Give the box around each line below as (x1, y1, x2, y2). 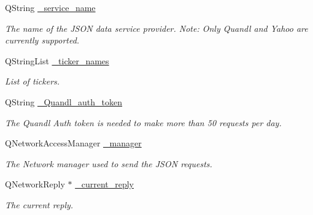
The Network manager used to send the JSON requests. (5, 157, 212, 170)
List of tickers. (5, 75, 60, 88)
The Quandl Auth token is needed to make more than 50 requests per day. (5, 116, 282, 129)
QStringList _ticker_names (5, 54, 109, 67)
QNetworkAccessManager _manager (5, 137, 142, 149)
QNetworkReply (5, 178, 65, 190)
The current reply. (5, 198, 74, 211)
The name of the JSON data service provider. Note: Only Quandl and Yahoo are (5, 21, 308, 34)
